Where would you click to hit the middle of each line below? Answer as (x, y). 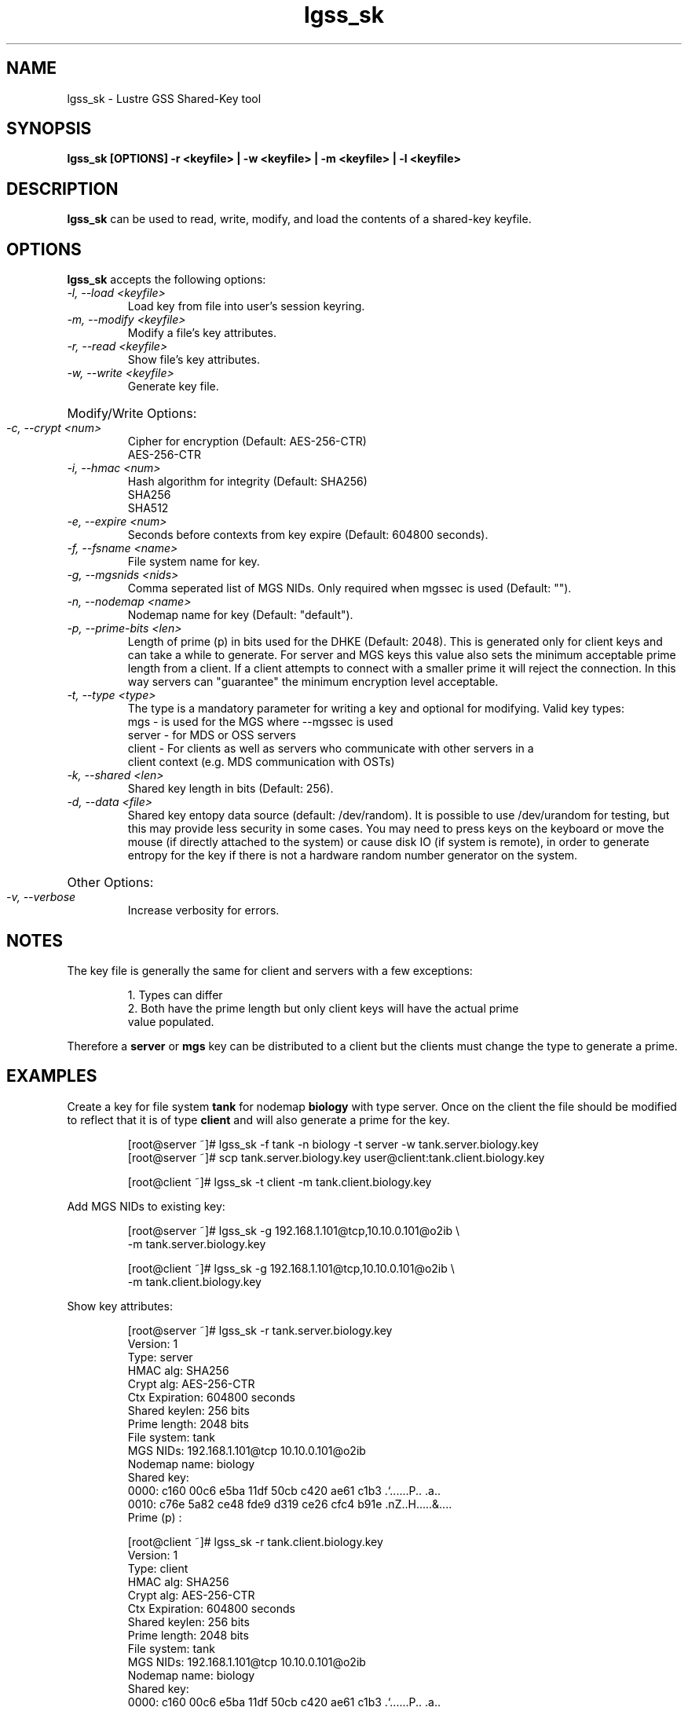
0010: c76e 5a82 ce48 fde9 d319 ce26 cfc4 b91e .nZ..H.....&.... (290, 1504)
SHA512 (148, 508)
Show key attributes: (120, 1306)
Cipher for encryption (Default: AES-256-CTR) (247, 441)
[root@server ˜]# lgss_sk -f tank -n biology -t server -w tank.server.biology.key (333, 1144)
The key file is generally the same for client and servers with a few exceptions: (270, 970)
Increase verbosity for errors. (203, 910)
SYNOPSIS (49, 129)
